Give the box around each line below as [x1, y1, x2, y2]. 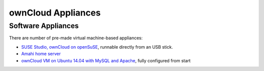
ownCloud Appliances [9, 7, 101, 18]
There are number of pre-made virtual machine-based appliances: [9, 35, 143, 41]
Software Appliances [9, 21, 79, 30]
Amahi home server [21, 51, 61, 57]
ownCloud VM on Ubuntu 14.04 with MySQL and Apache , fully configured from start [21, 57, 191, 63]
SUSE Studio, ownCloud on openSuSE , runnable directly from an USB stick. [21, 44, 173, 50]
